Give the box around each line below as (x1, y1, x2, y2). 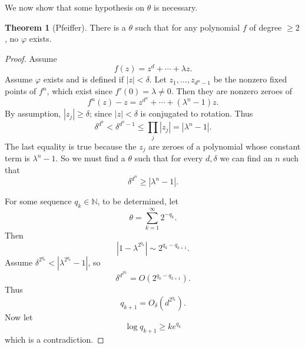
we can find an (220, 152, 273, 164)
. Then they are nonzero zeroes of (171, 85, 292, 97)
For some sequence (5, 195, 72, 207)
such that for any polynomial (135, 21, 240, 33)
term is (5, 152, 30, 164)
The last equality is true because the (5, 140, 137, 152)
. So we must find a (55, 152, 125, 164)
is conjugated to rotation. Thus (140, 107, 253, 120)
